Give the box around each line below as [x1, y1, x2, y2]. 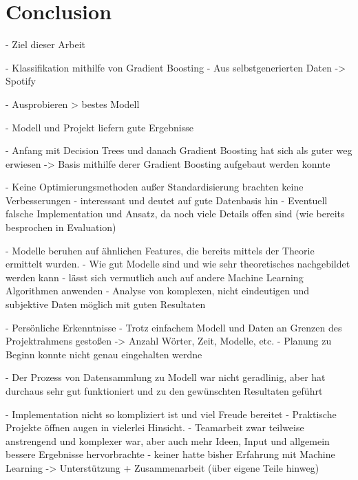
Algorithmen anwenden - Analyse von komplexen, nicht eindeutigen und [6, 283, 310, 298]
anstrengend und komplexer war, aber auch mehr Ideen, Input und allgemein [6, 433, 330, 448]
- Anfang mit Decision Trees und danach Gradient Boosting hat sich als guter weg [6, 143, 352, 157]
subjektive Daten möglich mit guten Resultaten [6, 297, 206, 312]
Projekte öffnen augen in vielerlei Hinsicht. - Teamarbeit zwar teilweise [6, 420, 304, 435]
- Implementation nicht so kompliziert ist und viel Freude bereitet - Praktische [6, 406, 337, 421]
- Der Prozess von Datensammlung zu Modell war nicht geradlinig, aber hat [6, 370, 326, 384]
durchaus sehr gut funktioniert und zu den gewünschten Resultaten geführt [6, 384, 323, 397]
